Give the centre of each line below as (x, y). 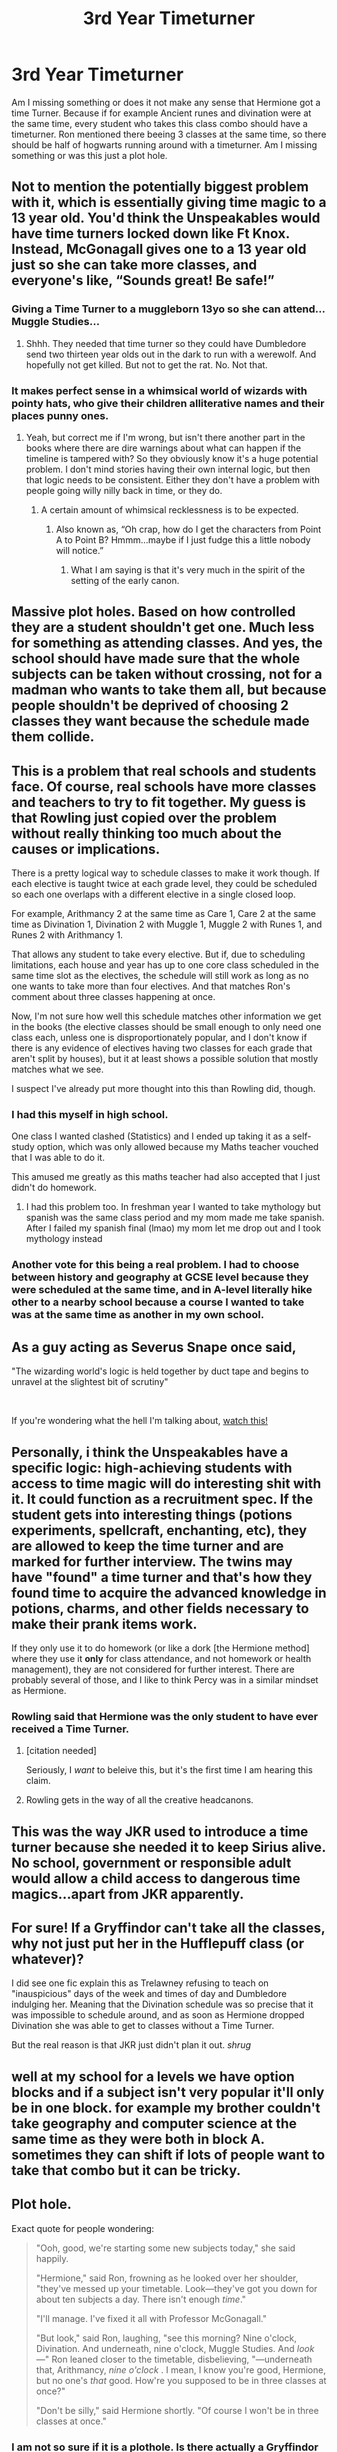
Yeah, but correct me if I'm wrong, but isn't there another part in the (165, 437)
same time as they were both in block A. (138, 2138)
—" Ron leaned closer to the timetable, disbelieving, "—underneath (174, 2359)
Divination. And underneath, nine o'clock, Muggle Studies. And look (175, 2348)
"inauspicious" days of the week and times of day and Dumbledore (149, 1994)
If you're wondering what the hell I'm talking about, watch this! (140, 1421)
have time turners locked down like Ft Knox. (150, 233)
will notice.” (79, 550)
